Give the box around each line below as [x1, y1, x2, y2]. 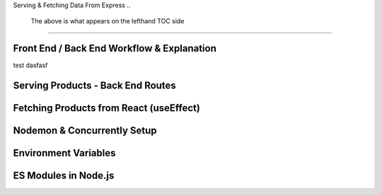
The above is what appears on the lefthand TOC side [30, 17, 185, 25]
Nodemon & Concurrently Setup [13, 124, 157, 137]
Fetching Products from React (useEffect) [13, 102, 201, 114]
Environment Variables [13, 147, 116, 159]
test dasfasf [13, 61, 48, 70]
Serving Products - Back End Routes [13, 80, 176, 92]
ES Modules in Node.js [13, 170, 115, 182]
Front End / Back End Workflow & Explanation [13, 42, 217, 54]
